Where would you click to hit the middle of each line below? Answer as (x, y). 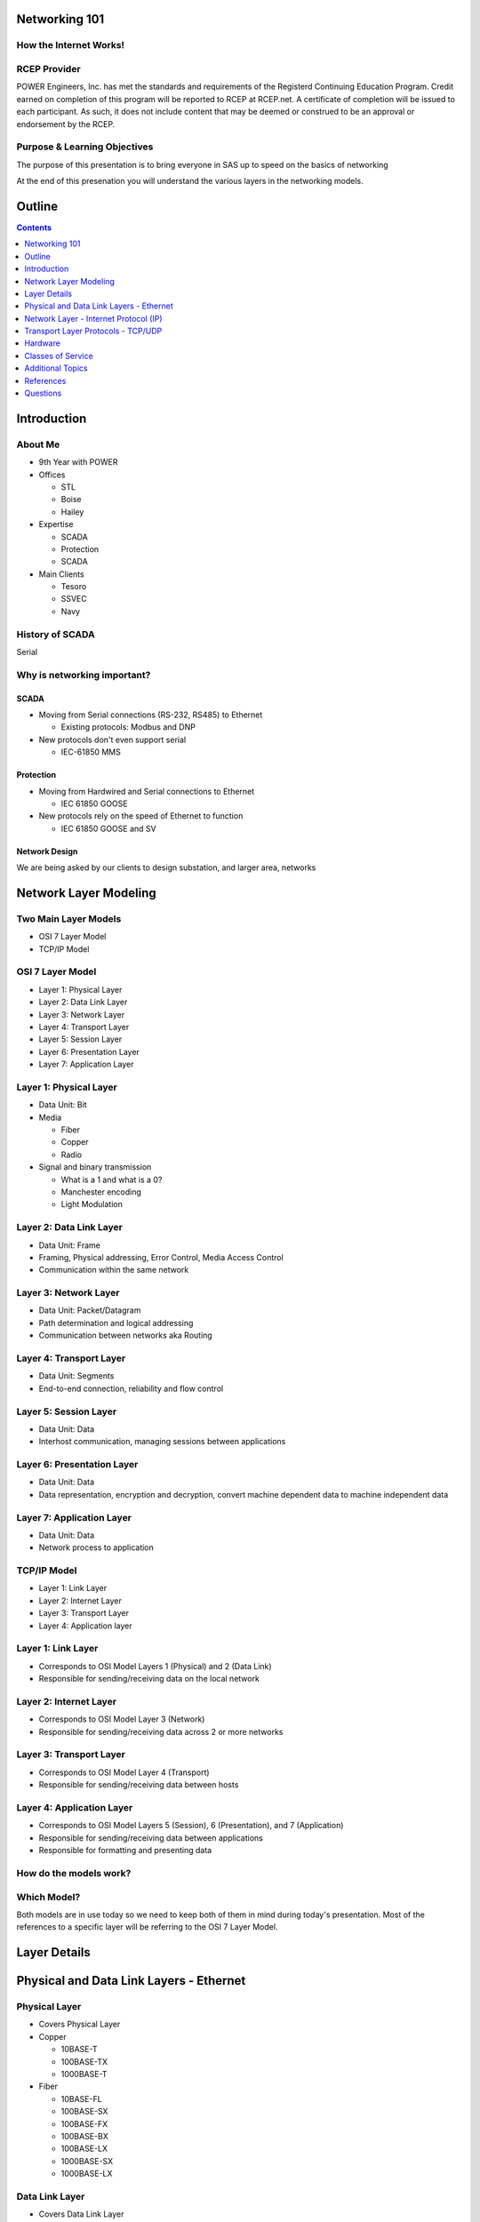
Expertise (56, 524)
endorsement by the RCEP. (66, 124)
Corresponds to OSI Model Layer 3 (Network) (122, 1719)
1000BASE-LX (87, 2174)
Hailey (72, 512)
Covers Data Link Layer (81, 2214)
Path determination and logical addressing (116, 1323)
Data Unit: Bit (63, 1105)
